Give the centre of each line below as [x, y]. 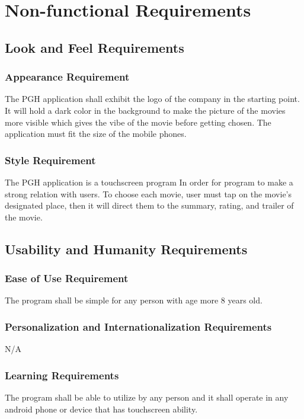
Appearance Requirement [67, 77]
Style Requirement [50, 160]
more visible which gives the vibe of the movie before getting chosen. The [138, 122]
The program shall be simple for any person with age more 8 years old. [134, 300]
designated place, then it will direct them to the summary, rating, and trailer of [149, 205]
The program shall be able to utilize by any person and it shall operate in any [147, 397]
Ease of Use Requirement [67, 278]
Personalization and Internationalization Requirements [138, 326]
